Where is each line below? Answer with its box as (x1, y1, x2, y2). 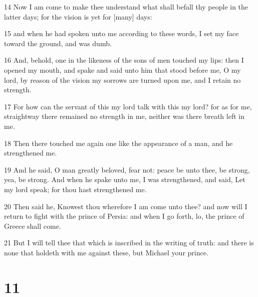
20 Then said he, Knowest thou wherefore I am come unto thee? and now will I (4, 201, 247, 211)
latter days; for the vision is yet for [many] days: (4, 11, 152, 22)
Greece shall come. (4, 220, 61, 231)
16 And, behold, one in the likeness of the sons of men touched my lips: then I (4, 55, 244, 65)
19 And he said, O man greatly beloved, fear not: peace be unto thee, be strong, (4, 164, 250, 175)
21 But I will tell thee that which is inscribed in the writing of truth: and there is (4, 237, 254, 248)
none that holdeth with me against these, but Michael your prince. (4, 247, 208, 257)
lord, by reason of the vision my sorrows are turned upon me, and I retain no (4, 74, 241, 85)
